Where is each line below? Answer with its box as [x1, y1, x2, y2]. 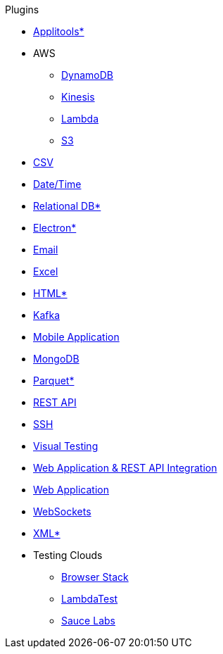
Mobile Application [33, 331, 120, 343]
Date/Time [33, 178, 82, 190]
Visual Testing [33, 440, 98, 452]
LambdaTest [61, 593, 118, 605]
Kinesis [61, 91, 95, 103]
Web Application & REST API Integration [33, 462, 217, 474]
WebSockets [33, 505, 91, 517]
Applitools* [33, 25, 84, 37]
